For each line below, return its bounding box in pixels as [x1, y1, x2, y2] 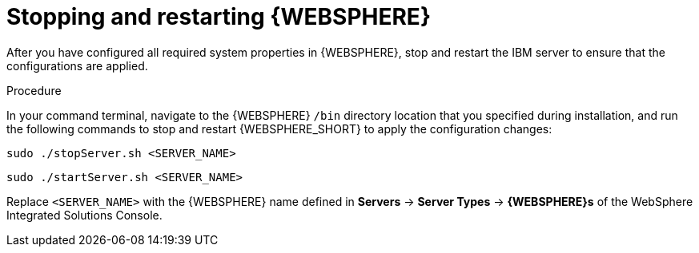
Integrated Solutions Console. [6, 208, 163, 222]
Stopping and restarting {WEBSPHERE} [6, 3, 432, 30]
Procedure [6, 83, 62, 97]
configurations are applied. [6, 58, 148, 73]
